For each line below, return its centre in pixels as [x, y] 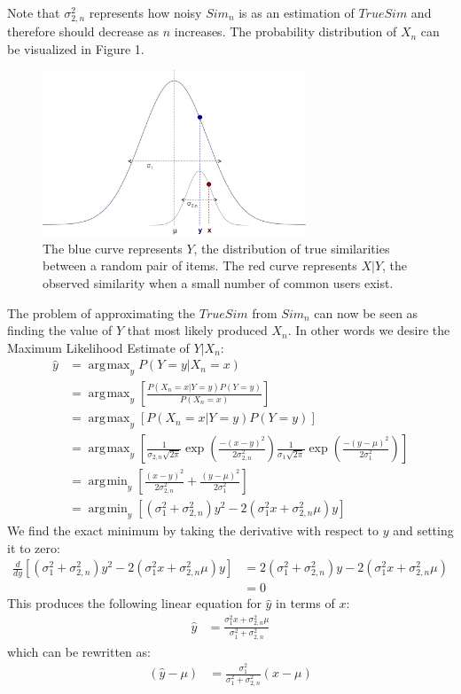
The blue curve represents [113, 248]
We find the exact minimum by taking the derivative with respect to [193, 530]
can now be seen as [366, 312]
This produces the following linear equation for [134, 603]
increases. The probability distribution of [285, 31]
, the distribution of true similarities [292, 248]
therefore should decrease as [83, 31]
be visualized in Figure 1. [76, 48]
